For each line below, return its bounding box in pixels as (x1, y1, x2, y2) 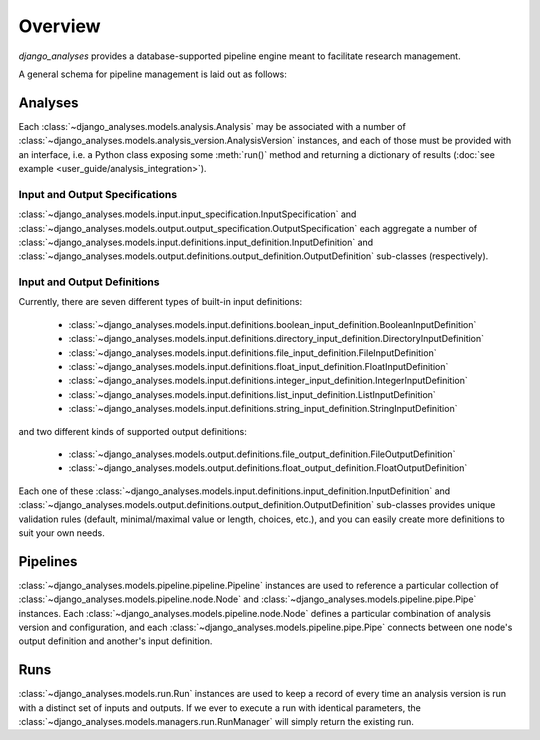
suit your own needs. (18, 526, 105, 539)
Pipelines (18, 553, 78, 570)
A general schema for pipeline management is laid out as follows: (18, 68, 287, 80)
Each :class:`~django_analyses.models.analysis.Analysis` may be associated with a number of (18, 120, 407, 132)
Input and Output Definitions (18, 275, 160, 289)
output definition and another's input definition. (18, 635, 213, 647)
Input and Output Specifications (18, 187, 178, 201)
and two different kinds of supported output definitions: (18, 425, 247, 437)
